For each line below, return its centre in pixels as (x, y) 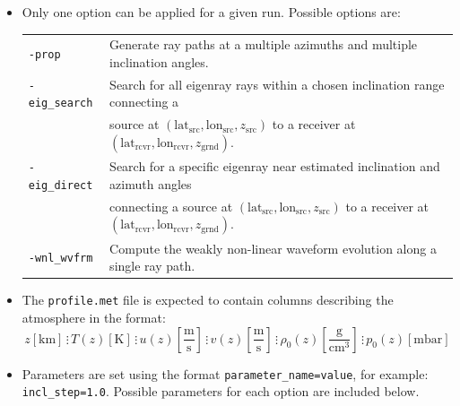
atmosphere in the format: (94, 317)
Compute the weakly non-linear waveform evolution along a (273, 248)
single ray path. (152, 266)
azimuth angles (151, 183)
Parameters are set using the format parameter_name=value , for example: (225, 373)
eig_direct (61, 185)
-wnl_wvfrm (61, 259)
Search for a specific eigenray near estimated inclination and (275, 166)
